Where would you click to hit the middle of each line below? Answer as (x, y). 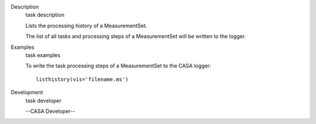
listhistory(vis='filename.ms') (82, 79)
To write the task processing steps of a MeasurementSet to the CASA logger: (118, 66)
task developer (43, 100)
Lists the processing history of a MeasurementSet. (86, 26)
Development (27, 93)
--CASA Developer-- (50, 111)
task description (45, 15)
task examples (43, 55)
